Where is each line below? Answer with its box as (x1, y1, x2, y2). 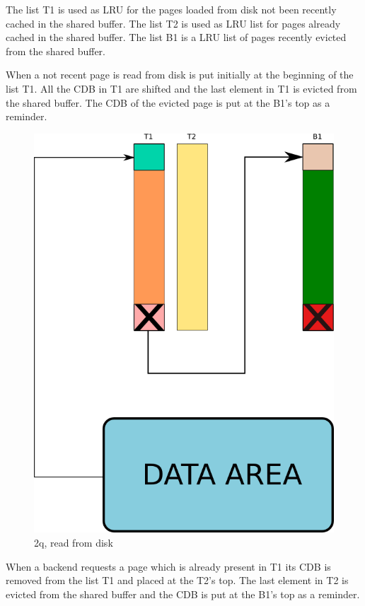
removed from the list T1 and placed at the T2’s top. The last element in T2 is (6, 573, 349, 588)
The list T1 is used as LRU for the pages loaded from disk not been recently (6, 2, 337, 16)
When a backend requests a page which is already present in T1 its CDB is (6, 559, 331, 573)
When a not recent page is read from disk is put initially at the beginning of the (6, 67, 354, 82)
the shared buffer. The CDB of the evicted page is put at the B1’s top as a (6, 95, 330, 110)
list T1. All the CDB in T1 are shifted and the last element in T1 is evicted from (6, 81, 357, 95)
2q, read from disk (34, 535, 113, 549)
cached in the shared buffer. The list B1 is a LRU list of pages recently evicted (6, 30, 347, 45)
